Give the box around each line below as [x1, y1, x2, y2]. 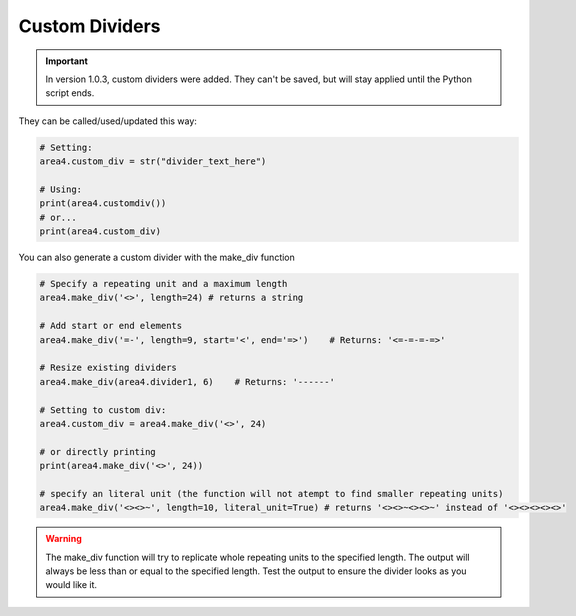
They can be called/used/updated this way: [18, 115, 197, 127]
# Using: [39, 183, 83, 195]
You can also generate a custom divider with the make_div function [18, 251, 295, 264]
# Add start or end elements [39, 320, 183, 332]
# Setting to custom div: [39, 404, 167, 415]
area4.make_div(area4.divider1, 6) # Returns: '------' [39, 376, 335, 387]
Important [45, 55, 89, 67]
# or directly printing [39, 446, 157, 457]
